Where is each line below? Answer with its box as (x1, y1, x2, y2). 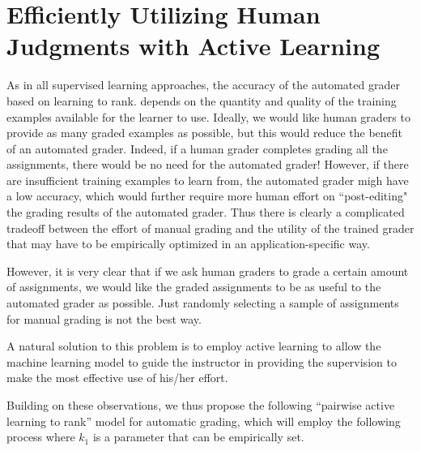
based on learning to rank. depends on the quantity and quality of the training (6, 92, 397, 109)
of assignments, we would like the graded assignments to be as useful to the (6, 278, 381, 295)
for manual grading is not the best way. (6, 310, 202, 327)
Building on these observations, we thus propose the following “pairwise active (6, 397, 395, 413)
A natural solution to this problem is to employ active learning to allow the (6, 337, 381, 354)
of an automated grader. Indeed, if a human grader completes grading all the (6, 140, 388, 157)
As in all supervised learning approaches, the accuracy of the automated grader (6, 76, 400, 93)
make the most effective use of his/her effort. (6, 369, 228, 386)
